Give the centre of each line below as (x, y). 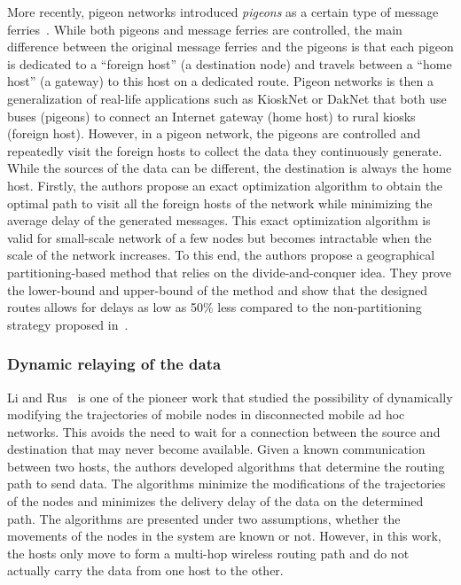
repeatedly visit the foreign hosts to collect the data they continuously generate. (225, 150)
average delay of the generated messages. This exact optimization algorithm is (219, 220)
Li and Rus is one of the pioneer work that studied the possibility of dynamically (230, 397)
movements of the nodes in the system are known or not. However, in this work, (224, 536)
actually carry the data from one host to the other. (145, 570)
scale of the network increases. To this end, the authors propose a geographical (221, 255)
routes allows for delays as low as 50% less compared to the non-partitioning (215, 307)
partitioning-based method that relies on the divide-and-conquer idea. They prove (229, 272)
